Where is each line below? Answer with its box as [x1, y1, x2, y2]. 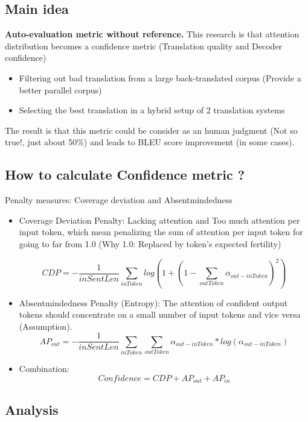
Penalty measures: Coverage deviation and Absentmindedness [5, 194, 233, 206]
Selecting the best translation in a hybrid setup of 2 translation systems [19, 104, 285, 116]
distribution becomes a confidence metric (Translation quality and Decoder [5, 39, 283, 52]
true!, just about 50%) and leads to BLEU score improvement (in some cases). [5, 136, 295, 148]
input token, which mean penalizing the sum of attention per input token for [19, 225, 303, 238]
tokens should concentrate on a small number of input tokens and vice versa [19, 308, 301, 321]
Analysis [5, 400, 59, 418]
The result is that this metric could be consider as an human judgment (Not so [5, 124, 298, 136]
